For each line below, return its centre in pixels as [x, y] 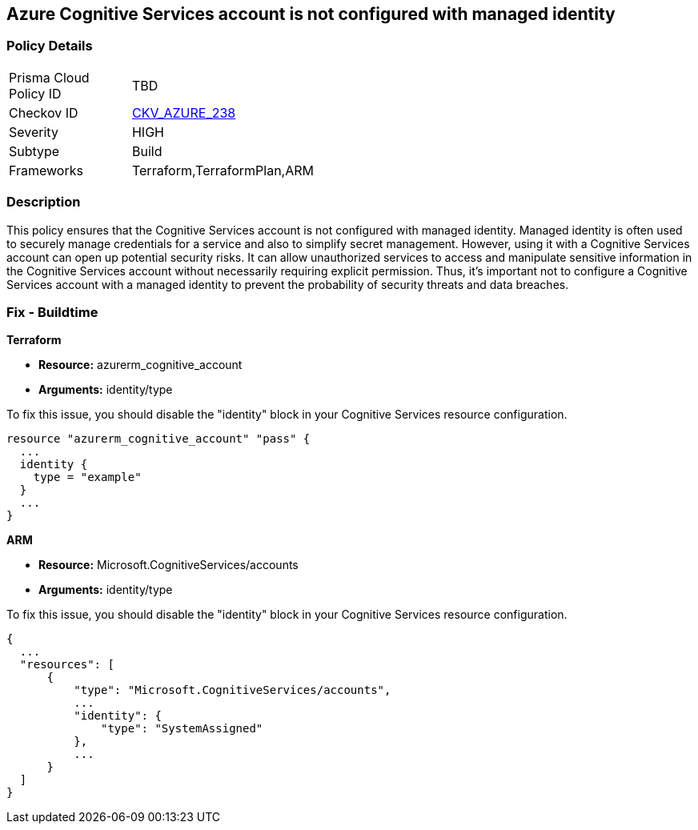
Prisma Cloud [49, 77]
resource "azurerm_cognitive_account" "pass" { [158, 439]
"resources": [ [67, 665]
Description [44, 202]
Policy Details [50, 46]
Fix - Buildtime [52, 312]
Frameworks [46, 170]
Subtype [34, 151]
